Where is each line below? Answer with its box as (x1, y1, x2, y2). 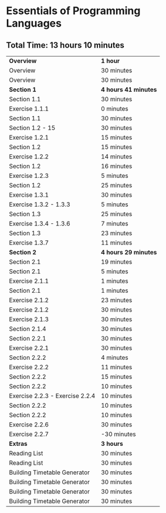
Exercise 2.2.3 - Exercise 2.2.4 (9, 392, 96, 400)
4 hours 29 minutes (100, 249, 157, 256)
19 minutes (100, 258, 133, 266)
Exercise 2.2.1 (9, 344, 49, 352)
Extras (9, 440, 28, 448)
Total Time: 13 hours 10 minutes (6, 40, 125, 50)
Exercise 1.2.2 (9, 153, 49, 160)
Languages (6, 16, 62, 30)
